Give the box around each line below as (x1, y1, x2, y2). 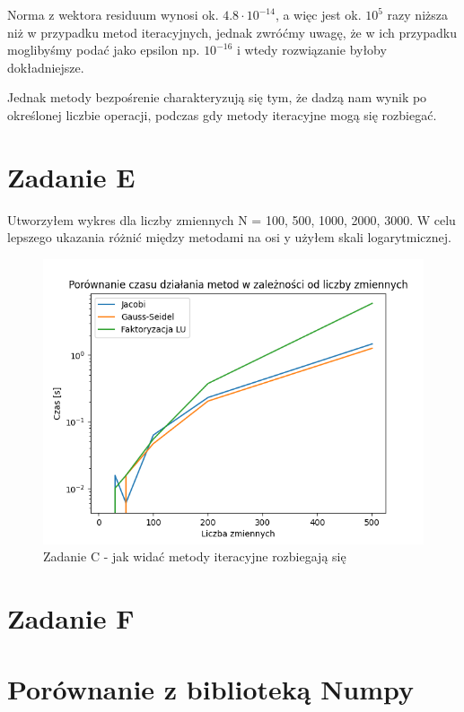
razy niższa (387, 5, 448, 23)
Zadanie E (7, 158, 136, 195)
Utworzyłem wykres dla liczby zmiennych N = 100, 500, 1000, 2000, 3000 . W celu (7, 210, 456, 229)
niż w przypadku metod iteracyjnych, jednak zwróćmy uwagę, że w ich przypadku (7, 22, 458, 41)
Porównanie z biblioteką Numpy (7, 670, 415, 707)
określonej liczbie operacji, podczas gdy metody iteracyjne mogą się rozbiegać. (7, 105, 437, 124)
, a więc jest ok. (275, 5, 362, 23)
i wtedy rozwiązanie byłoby (236, 40, 387, 59)
